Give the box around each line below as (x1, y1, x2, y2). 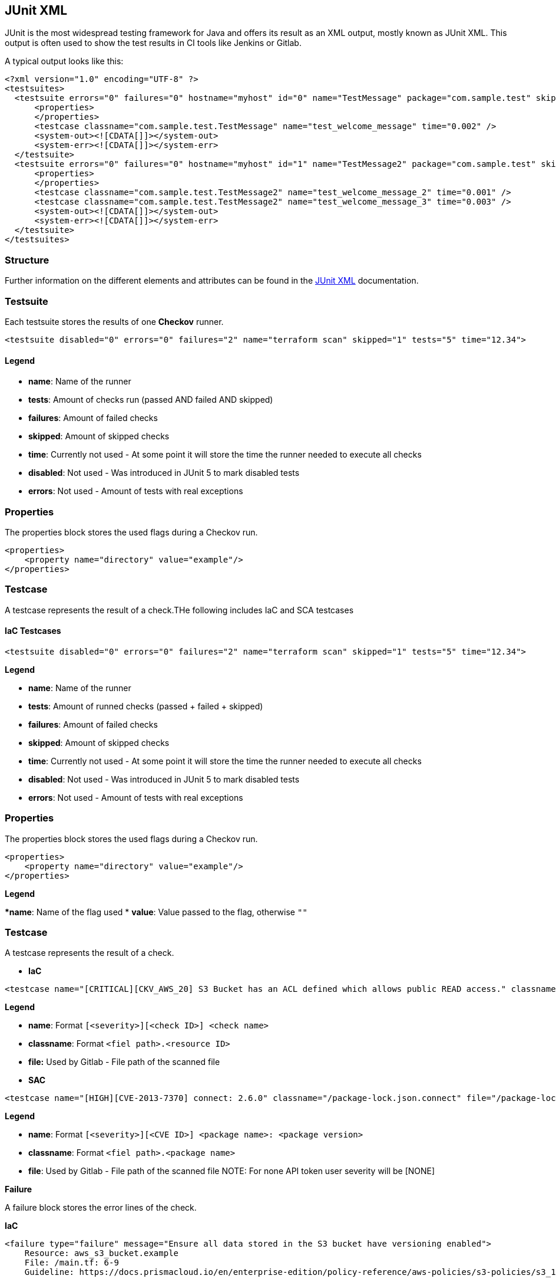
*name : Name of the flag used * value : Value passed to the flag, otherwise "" (5, 906, 307, 917)
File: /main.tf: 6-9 (24, 1258, 119, 1268)
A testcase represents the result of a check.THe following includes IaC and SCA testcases (5, 604, 354, 615)
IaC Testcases (5, 626, 61, 636)
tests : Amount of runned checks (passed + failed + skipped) (28, 701, 263, 711)
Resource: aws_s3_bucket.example (24, 1248, 179, 1258)
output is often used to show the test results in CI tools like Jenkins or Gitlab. (5, 38, 302, 48)
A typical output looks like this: (5, 56, 124, 67)
